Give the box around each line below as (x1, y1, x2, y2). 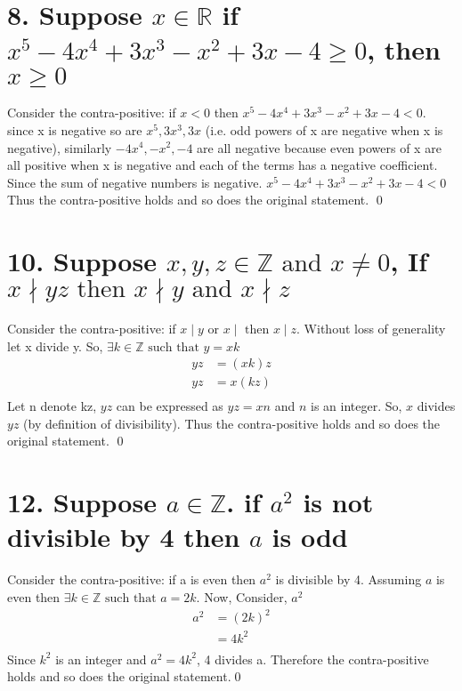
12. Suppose (7, 484, 157, 520)
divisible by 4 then (7, 518, 240, 555)
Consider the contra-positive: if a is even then (7, 570, 256, 589)
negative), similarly (7, 138, 112, 157)
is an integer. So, (310, 397, 402, 415)
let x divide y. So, (7, 336, 103, 355)
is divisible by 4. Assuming (275, 570, 422, 589)
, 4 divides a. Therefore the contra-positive (197, 649, 429, 668)
